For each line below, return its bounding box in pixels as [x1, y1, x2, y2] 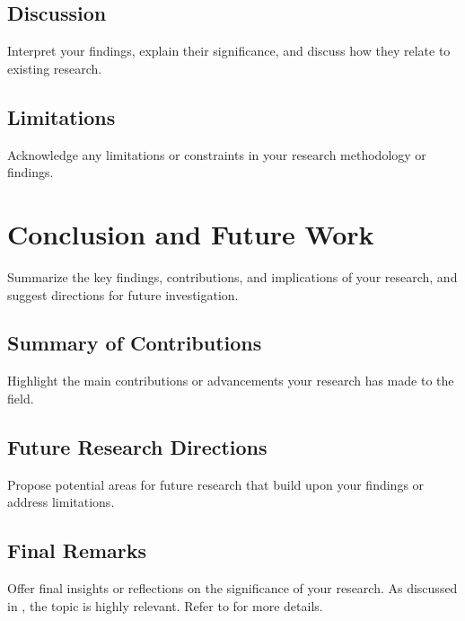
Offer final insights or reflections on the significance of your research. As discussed [7, 579, 458, 598]
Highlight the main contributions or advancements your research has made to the [7, 371, 454, 390]
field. [7, 388, 34, 407]
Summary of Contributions [7, 329, 262, 357]
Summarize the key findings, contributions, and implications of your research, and [7, 267, 458, 286]
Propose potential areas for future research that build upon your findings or [7, 475, 425, 493]
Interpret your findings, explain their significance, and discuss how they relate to [7, 41, 451, 60]
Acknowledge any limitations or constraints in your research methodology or [7, 145, 426, 164]
